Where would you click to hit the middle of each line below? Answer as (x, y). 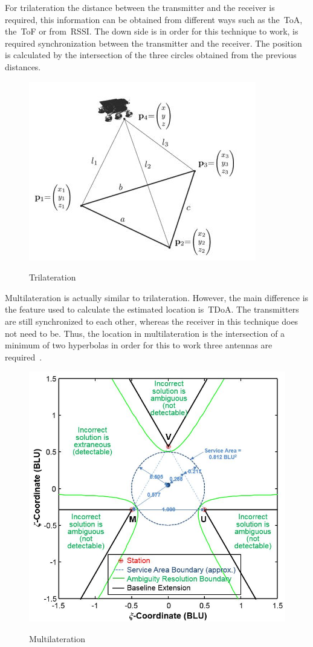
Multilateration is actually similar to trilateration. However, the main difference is (157, 297)
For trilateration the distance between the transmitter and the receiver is (140, 7)
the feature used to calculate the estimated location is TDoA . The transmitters (152, 309)
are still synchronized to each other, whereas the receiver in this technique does (152, 321)
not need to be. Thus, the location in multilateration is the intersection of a (145, 333)
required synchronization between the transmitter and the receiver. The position (153, 43)
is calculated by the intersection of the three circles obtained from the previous (151, 55)
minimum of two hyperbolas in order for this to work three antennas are (139, 345)
